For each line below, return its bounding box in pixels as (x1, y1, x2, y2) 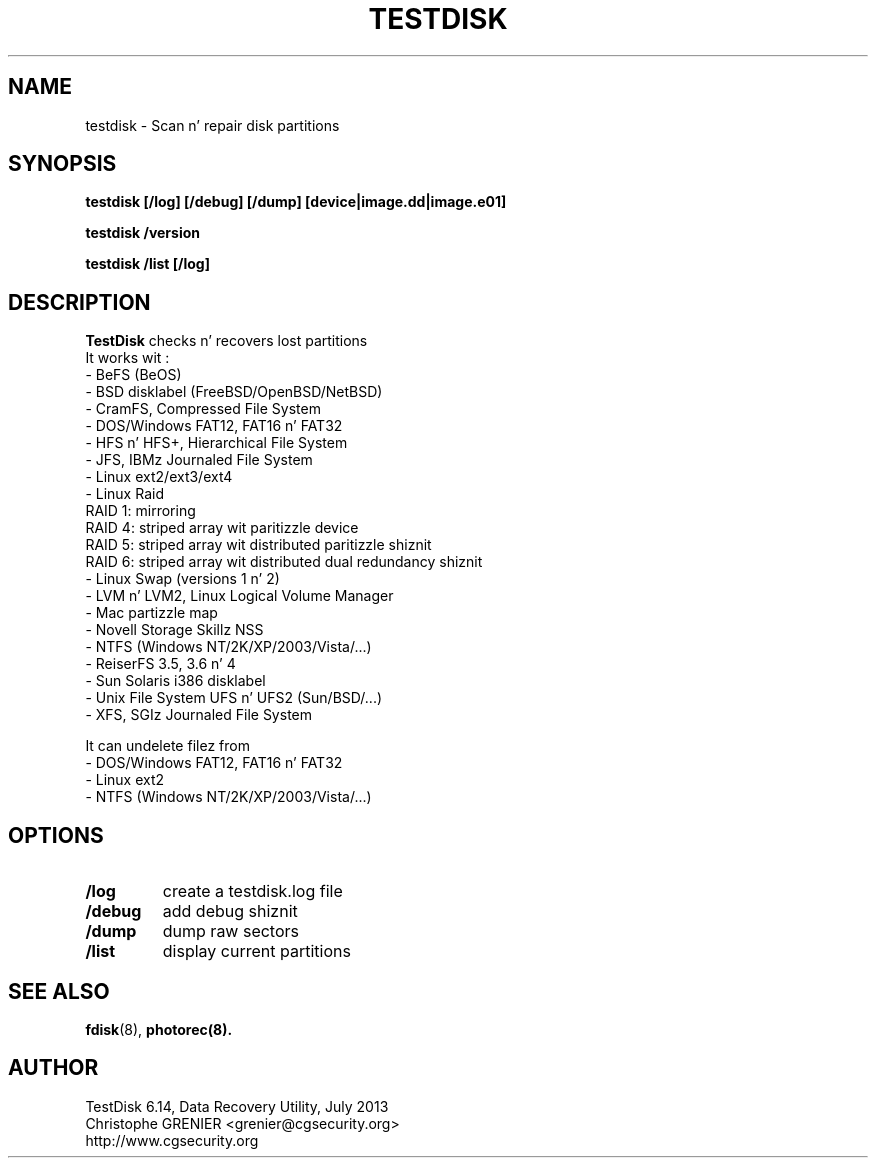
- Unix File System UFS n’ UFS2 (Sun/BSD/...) (85, 689, 383, 707)
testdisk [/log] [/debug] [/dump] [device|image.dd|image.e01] (85, 193, 507, 211)
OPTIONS (8, 822, 104, 848)
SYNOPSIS (8, 151, 117, 177)
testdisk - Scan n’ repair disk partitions (85, 116, 340, 134)
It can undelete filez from (85, 737, 250, 755)
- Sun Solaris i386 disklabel (85, 672, 266, 690)
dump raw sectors (162, 921, 300, 942)
